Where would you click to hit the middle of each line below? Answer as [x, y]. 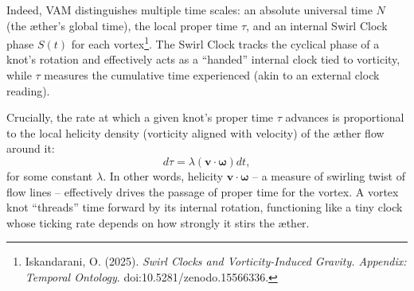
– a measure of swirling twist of [328, 176]
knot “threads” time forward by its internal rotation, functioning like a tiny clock [205, 207]
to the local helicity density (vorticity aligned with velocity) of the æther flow [195, 132]
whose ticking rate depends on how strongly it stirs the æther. [158, 222]
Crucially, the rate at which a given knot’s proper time [140, 117]
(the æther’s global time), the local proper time [122, 25]
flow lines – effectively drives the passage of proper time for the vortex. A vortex [203, 191]
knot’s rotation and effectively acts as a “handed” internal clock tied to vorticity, [203, 59]
